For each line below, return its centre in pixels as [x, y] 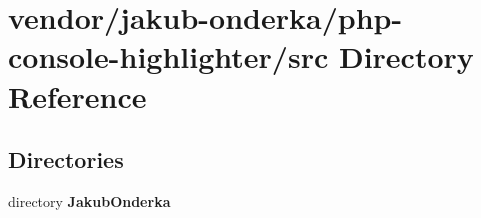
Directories [66, 159]
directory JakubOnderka [89, 200]
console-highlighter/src [168, 56]
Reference [77, 95]
